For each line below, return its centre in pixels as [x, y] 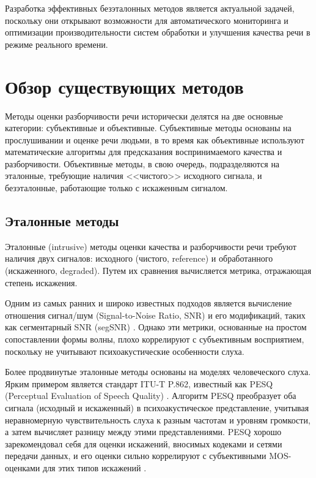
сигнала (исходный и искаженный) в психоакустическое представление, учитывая [157, 407]
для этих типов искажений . [95, 467]
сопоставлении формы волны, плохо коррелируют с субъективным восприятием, [155, 339]
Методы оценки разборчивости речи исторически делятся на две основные [144, 116]
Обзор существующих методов [124, 86]
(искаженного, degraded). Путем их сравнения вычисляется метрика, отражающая [158, 271]
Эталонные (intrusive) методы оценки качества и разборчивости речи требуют [151, 246]
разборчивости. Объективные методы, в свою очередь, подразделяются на [142, 163]
